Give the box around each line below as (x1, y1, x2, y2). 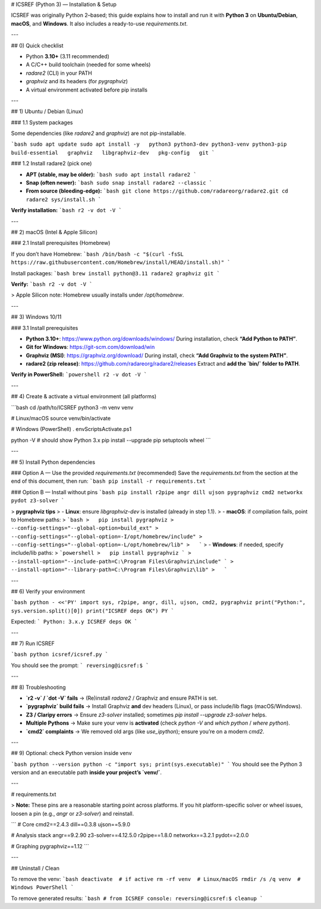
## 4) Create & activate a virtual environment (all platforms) (11, 393, 157, 400)
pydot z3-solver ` (11, 497, 65, 504)
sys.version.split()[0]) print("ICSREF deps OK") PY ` (11, 607, 175, 614)
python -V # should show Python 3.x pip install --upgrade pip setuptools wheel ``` (11, 436, 211, 444)
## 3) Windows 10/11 (11, 313, 62, 320)
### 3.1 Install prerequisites (11, 324, 78, 331)
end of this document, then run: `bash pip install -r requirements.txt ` (11, 477, 212, 485)
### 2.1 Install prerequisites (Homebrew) (11, 240, 111, 247)
